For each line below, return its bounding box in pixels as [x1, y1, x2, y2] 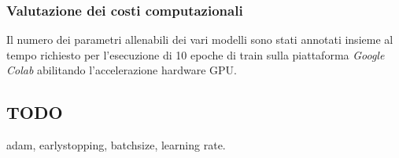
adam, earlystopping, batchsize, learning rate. [6, 137, 226, 153]
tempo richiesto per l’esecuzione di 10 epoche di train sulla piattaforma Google [6, 46, 385, 63]
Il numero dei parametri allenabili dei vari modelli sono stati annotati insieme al [6, 31, 393, 48]
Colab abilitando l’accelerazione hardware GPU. [6, 62, 238, 78]
